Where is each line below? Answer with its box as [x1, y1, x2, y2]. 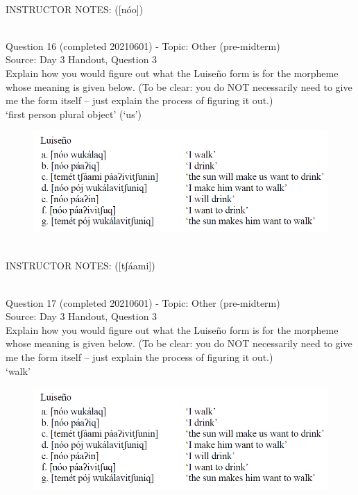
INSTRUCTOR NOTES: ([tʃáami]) [6, 258, 155, 273]
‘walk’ [6, 363, 31, 378]
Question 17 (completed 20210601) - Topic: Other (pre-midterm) [6, 295, 280, 310]
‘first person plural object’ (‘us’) [6, 106, 142, 121]
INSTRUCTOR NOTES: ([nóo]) [6, 1, 144, 16]
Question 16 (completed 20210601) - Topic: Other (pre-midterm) [6, 38, 280, 53]
